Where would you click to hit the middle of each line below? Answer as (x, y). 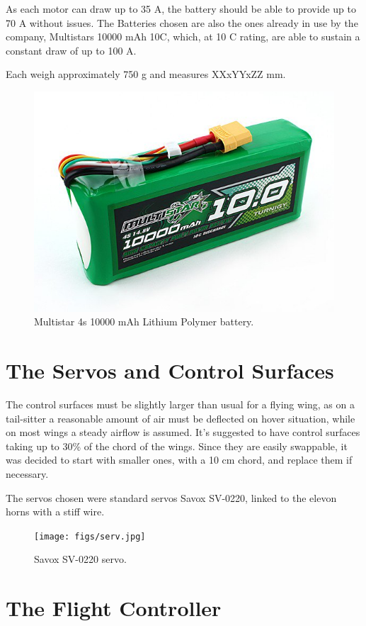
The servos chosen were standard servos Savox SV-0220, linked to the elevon (171, 497)
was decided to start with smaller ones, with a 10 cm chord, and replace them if (179, 460)
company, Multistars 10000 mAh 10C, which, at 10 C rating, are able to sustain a (183, 37)
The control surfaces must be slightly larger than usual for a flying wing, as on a (180, 404)
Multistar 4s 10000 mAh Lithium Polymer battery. (144, 322)
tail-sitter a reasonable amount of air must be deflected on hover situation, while (181, 418)
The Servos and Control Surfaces (170, 370)
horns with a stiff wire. (55, 512)
